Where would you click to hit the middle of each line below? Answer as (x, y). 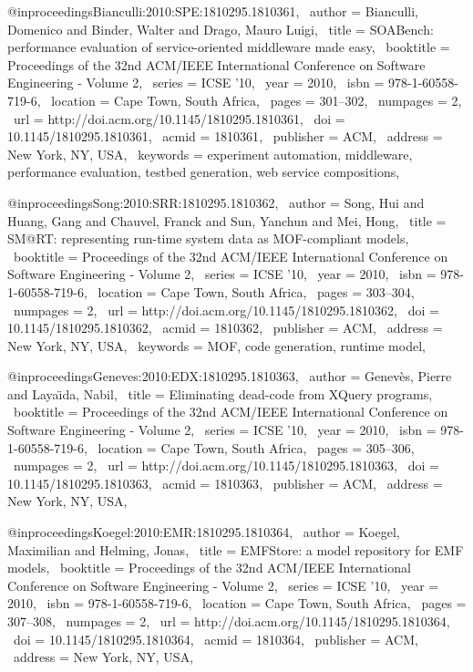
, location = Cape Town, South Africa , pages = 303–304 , (249, 291)
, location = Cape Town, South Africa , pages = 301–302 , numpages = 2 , (249, 100)
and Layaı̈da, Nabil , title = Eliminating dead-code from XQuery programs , (220, 393)
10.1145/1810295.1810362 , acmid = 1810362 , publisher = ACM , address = (225, 328)
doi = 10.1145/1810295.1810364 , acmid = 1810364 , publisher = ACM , (216, 639)
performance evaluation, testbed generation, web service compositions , (204, 172)
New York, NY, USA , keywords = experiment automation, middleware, (210, 154)
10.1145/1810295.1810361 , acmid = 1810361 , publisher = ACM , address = (225, 136)
